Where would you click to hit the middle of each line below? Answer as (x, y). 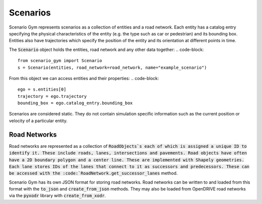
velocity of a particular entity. (38, 121)
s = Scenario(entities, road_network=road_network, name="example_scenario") (112, 67)
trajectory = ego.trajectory (52, 96)
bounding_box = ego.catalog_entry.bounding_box (75, 103)
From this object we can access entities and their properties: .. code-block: (84, 78)
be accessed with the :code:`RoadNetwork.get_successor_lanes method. (93, 173)
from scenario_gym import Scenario (60, 61)
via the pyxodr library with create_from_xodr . (57, 196)
